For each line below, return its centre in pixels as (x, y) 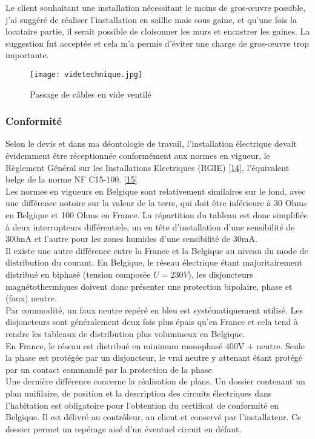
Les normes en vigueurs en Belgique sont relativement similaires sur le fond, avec (156, 191)
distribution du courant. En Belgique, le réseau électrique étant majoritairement (154, 262)
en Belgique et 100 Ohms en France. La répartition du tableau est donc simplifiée (157, 215)
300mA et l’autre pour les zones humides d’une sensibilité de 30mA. (131, 239)
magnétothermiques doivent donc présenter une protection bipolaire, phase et (149, 286)
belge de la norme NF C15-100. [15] (71, 179)
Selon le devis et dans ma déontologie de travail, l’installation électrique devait (151, 143)
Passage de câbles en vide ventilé (91, 94)
